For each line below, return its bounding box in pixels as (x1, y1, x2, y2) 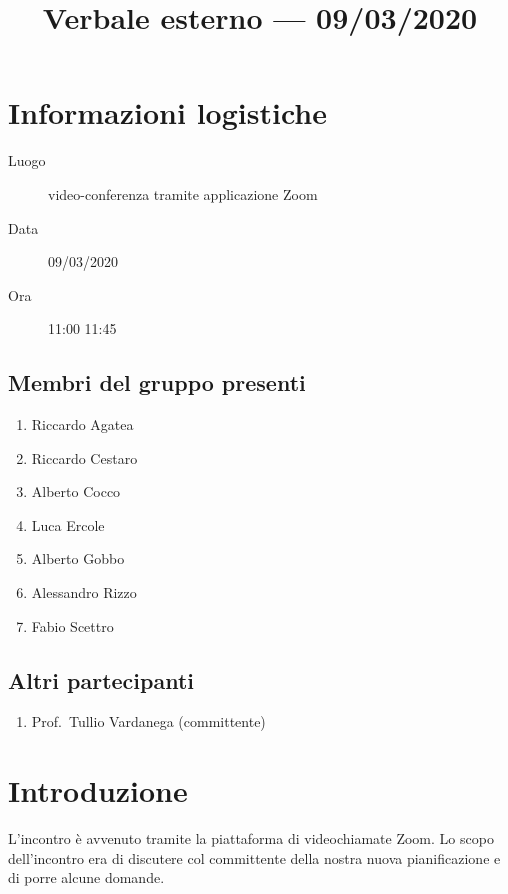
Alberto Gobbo (31, 548, 125, 569)
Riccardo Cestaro (31, 447, 138, 468)
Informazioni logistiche (8, 92, 327, 133)
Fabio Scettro (31, 615, 114, 636)
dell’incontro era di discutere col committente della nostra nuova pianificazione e (8, 847, 501, 868)
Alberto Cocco (31, 481, 121, 502)
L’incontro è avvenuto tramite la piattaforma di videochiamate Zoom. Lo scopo (8, 828, 494, 849)
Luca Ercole (31, 514, 105, 535)
